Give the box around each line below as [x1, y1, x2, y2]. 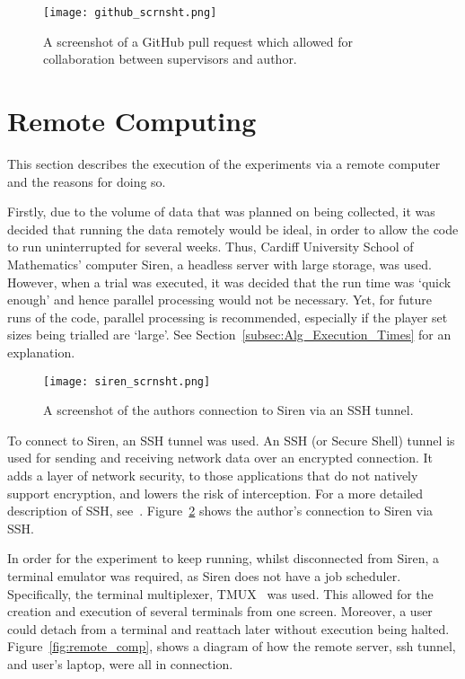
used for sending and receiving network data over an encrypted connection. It [7, 448, 434, 467]
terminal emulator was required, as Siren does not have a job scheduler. [7, 566, 401, 585]
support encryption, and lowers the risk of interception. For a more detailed [7, 483, 424, 502]
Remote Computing [7, 102, 257, 139]
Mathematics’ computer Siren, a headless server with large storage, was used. [7, 254, 432, 273]
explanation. [7, 342, 75, 361]
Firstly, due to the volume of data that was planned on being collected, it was [7, 202, 435, 221]
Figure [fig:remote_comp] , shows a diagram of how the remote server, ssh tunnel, [7, 637, 456, 656]
